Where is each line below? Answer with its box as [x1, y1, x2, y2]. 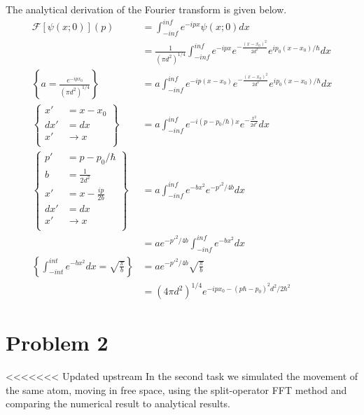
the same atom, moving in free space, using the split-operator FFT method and [6, 382, 347, 397]
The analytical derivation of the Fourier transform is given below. [6, 2, 287, 16]
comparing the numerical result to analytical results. [6, 396, 230, 411]
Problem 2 [6, 328, 108, 357]
